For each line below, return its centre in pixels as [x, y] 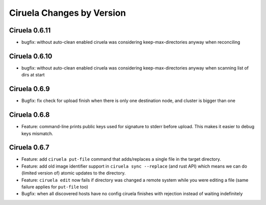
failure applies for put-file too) [55, 187]
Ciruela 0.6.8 [30, 115]
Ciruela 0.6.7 [29, 148]
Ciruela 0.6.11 [30, 30]
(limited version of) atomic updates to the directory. [73, 173]
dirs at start [33, 75]
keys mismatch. [37, 134]
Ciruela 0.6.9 [30, 89]
